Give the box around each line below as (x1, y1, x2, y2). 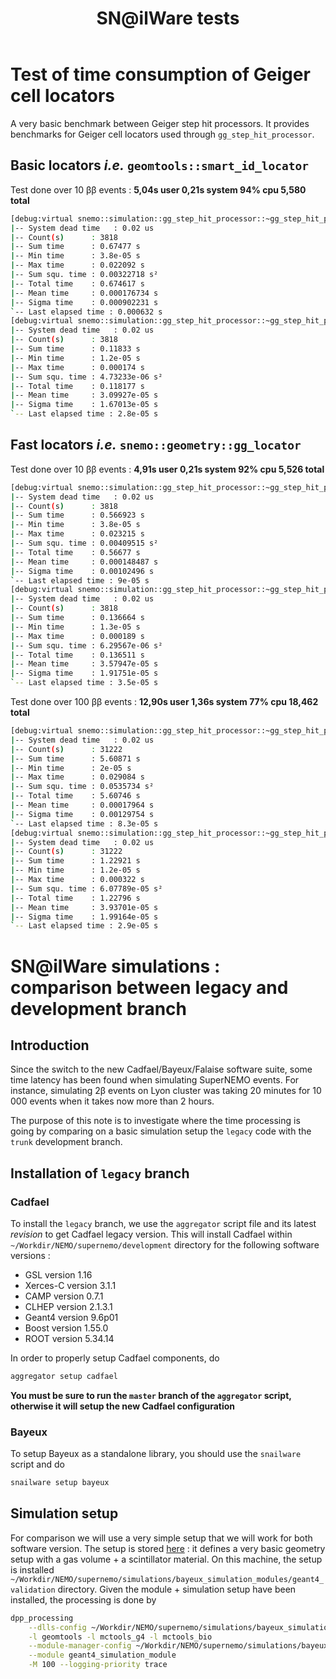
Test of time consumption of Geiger (10, 63, 311, 86)
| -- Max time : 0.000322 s (10, 875, 145, 885)
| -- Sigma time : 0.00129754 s (10, 809, 155, 819)
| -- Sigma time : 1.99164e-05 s (10, 912, 159, 922)
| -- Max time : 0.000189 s (10, 631, 145, 641)
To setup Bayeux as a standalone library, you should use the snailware (10, 1448, 302, 1460)
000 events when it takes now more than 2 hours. (10, 1095, 215, 1107)
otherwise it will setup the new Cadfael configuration (10, 1400, 236, 1412)
